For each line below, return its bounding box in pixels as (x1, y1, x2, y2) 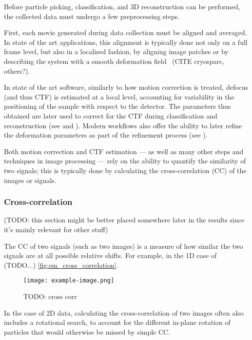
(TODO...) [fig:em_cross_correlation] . (4, 260, 118, 270)
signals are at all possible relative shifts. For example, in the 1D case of (4, 250, 217, 260)
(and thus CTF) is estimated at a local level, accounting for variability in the (4, 91, 234, 101)
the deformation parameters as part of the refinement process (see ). (4, 130, 208, 140)
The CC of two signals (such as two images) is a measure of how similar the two (4, 240, 243, 251)
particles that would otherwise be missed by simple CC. (4, 326, 171, 337)
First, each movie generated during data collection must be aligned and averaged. (4, 27, 247, 38)
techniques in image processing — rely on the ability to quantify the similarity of (4, 156, 246, 166)
